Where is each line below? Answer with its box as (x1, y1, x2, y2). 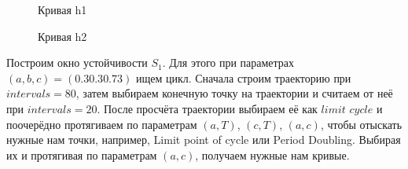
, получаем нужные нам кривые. (195, 146, 350, 163)
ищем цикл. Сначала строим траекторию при (135, 69, 351, 86)
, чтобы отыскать (320, 116, 402, 132)
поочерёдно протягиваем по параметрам (6, 116, 197, 132)
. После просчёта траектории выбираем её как (97, 100, 318, 116)
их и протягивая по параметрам (6, 146, 157, 163)
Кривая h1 (38, 2, 87, 17)
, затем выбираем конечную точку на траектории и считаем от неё (75, 85, 393, 101)
